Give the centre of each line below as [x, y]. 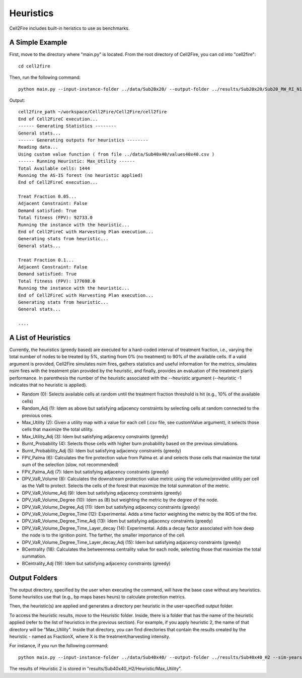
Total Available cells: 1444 [54, 168]
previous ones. [37, 415]
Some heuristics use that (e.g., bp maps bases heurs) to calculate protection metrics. [98, 597]
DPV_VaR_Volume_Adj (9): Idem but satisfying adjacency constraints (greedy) [102, 493]
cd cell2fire [34, 66]
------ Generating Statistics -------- [67, 126]
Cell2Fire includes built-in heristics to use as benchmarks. [69, 28]
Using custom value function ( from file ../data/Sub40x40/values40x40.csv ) [117, 154]
